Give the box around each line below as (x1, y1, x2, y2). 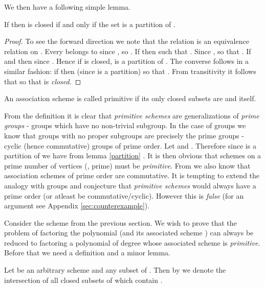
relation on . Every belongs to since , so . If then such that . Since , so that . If (4, 45, 251, 56)
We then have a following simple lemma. (4, 2, 131, 12)
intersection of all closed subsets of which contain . (4, 274, 163, 285)
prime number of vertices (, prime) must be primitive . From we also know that (4, 160, 251, 171)
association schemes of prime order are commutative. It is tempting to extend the (4, 170, 260, 181)
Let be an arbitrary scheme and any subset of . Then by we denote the (4, 265, 226, 275)
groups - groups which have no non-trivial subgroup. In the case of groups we (4, 120, 246, 131)
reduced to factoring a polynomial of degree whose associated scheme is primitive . (4, 237, 260, 248)
